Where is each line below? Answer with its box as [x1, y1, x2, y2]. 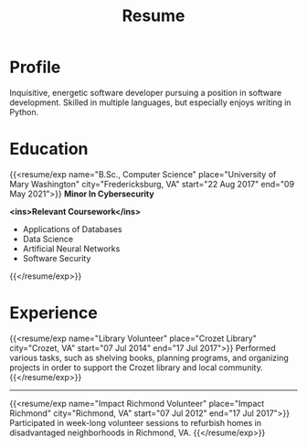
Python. [9, 106, 39, 117]
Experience [9, 303, 98, 324]
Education [9, 139, 89, 160]
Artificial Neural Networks [22, 243, 121, 254]
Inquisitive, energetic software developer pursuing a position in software [9, 87, 282, 98]
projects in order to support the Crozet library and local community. [9, 362, 263, 373]
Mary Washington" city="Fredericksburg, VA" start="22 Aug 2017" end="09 [9, 178, 295, 189]
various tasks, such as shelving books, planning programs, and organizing [9, 352, 290, 363]
